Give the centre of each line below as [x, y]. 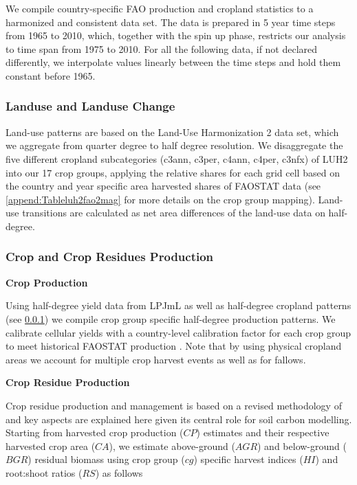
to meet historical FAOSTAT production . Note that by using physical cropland [174, 346]
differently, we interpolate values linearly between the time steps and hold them [173, 62]
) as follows [119, 472]
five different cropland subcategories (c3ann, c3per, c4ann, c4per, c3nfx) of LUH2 [177, 158]
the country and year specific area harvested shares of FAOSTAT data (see [163, 186]
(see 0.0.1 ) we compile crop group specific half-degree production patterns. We [171, 318]
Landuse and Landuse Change [90, 106]
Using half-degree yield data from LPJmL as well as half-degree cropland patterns [178, 305]
